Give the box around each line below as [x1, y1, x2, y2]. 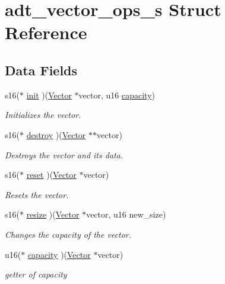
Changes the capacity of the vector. [5, 228, 132, 240]
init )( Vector [26, 88, 72, 101]
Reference [5, 20, 87, 44]
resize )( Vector [26, 208, 80, 221]
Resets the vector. [5, 188, 69, 200]
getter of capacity [5, 268, 67, 280]
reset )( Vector [26, 168, 77, 181]
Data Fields [5, 60, 78, 79]
